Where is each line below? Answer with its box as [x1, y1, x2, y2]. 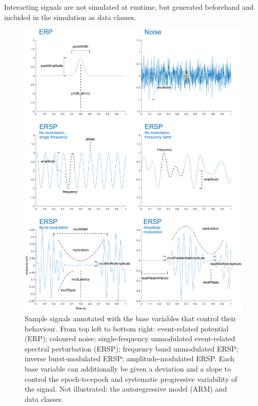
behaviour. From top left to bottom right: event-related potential [25, 323, 229, 334]
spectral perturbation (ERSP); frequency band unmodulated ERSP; [25, 343, 239, 354]
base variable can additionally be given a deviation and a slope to [25, 363, 231, 374]
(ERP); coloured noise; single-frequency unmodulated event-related [25, 333, 235, 344]
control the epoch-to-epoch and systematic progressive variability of [25, 373, 237, 384]
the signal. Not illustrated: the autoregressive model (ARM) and [25, 383, 227, 394]
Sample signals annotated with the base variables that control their [25, 312, 236, 323]
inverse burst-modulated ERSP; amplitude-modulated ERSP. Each [25, 353, 234, 364]
